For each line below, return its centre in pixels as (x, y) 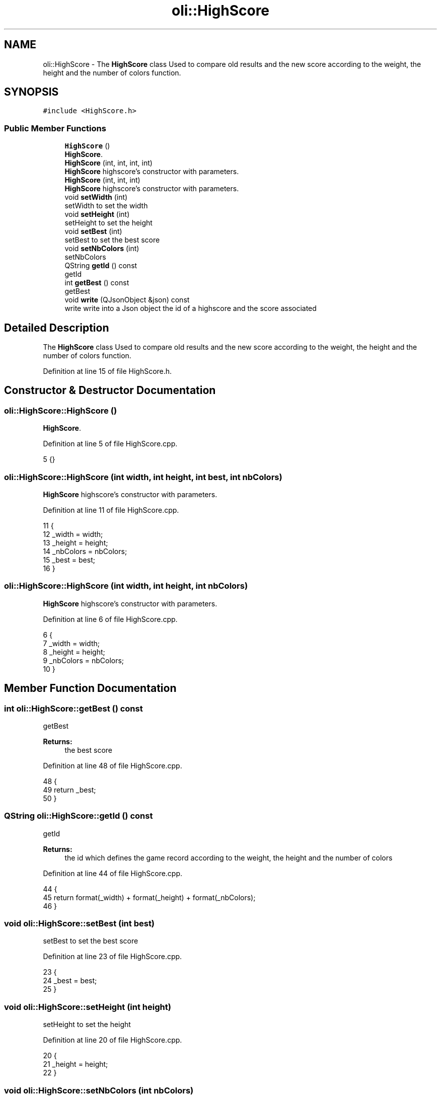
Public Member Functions (55, 128)
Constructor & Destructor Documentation (110, 390)
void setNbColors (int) (102, 249)
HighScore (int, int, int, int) (108, 163)
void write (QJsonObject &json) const (127, 300)
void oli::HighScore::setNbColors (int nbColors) (99, 1090)
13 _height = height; (76, 543)
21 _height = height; (76, 1064)
